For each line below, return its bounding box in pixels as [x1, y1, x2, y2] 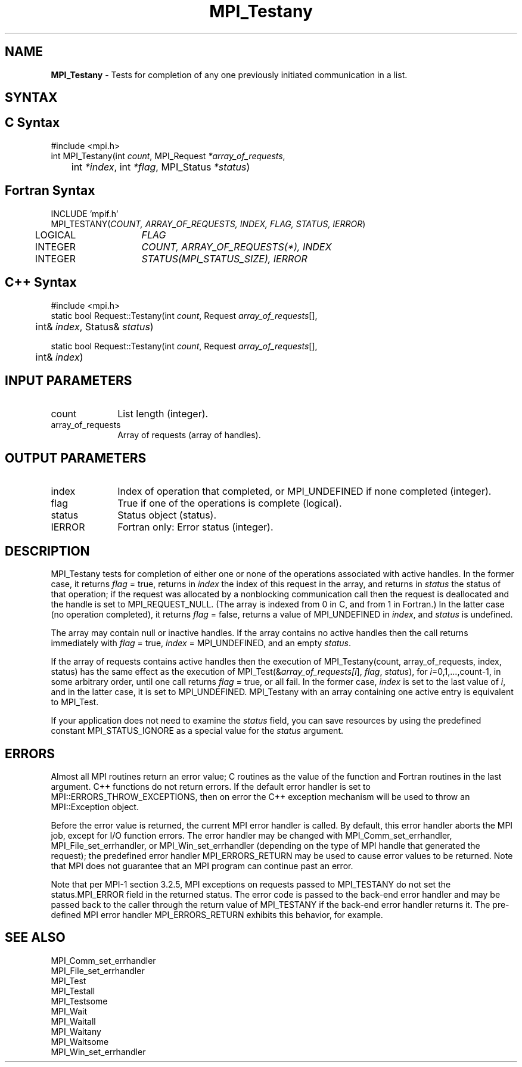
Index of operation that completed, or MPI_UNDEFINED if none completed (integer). [117, 485, 492, 498]
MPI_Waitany [51, 1026, 101, 1037]
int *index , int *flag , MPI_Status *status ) [71, 160, 250, 173]
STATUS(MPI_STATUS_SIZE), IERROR [141, 252, 307, 265]
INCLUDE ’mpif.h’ [51, 208, 119, 219]
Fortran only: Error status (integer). [117, 521, 274, 533]
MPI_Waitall [51, 1016, 96, 1026]
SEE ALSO [5, 930, 66, 945]
